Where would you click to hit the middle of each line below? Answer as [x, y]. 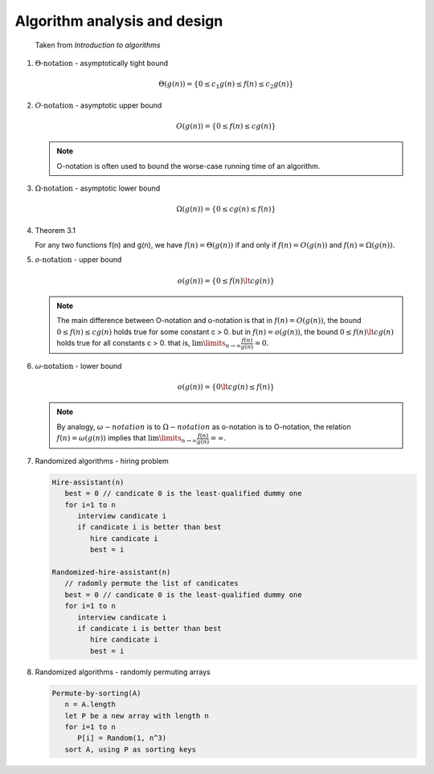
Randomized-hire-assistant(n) [111, 572]
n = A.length [90, 704]
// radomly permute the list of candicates [151, 584]
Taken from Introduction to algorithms [98, 45]
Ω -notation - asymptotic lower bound [98, 188]
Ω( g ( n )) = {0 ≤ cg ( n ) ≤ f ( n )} [226, 209]
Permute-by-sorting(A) [96, 693]
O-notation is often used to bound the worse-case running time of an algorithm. [188, 166]
